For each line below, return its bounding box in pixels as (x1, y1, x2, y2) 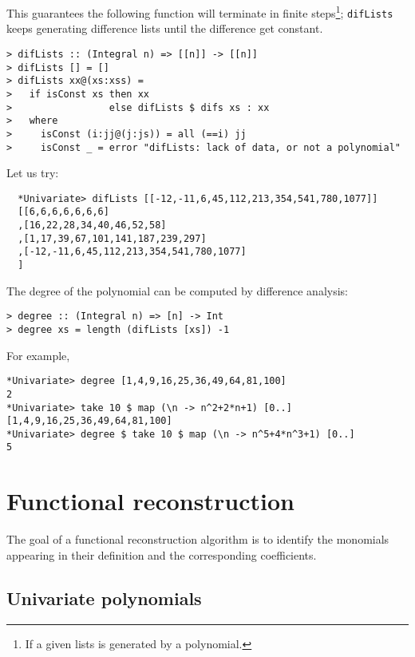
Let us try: (6, 164, 59, 181)
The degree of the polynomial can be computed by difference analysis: (6, 282, 348, 299)
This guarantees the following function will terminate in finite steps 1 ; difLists (6, 2, 393, 21)
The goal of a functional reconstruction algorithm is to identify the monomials (6, 531, 389, 548)
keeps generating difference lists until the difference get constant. (6, 20, 323, 37)
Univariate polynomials (6, 585, 202, 610)
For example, (6, 346, 70, 363)
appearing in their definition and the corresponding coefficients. (6, 546, 317, 563)
